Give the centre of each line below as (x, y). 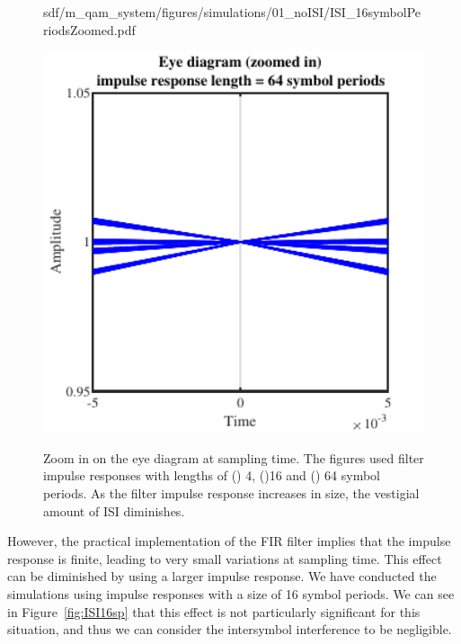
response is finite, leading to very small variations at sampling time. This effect (225, 558)
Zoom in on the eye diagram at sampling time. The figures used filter (234, 457)
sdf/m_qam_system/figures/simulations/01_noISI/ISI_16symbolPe (232, 12)
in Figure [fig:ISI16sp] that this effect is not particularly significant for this (214, 611)
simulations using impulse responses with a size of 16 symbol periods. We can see (231, 593)
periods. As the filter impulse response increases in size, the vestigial (231, 492)
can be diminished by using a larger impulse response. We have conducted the (222, 576)
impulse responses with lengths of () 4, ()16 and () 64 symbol (212, 475)
